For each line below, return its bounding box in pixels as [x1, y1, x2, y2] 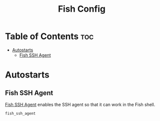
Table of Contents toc [5, 31, 94, 42]
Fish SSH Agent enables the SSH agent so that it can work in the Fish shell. [5, 101, 156, 107]
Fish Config [58, 3, 106, 15]
